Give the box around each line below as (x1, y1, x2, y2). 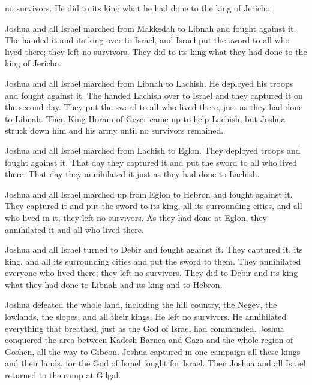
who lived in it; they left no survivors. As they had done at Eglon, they (5, 211, 267, 223)
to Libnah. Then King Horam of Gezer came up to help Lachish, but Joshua (5, 112, 286, 125)
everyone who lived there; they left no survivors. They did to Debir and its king (5, 266, 298, 279)
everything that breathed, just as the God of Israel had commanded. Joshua (5, 322, 284, 334)
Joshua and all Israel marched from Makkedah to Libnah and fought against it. (5, 22, 296, 34)
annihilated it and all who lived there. (5, 223, 144, 235)
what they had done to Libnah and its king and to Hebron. (5, 278, 223, 290)
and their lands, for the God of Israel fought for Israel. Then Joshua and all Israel (5, 357, 306, 369)
